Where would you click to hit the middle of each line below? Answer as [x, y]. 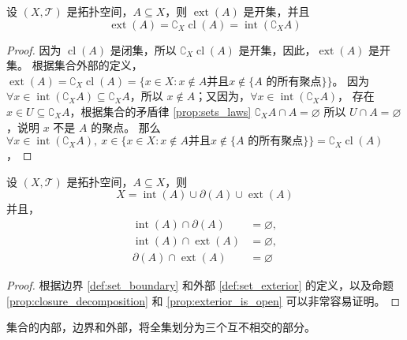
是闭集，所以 [143, 49]
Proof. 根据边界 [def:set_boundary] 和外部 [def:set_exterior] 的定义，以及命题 [200, 285]
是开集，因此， [277, 49]
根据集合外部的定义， [87, 65]
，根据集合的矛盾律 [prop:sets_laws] [161, 111]
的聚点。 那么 [126, 127]
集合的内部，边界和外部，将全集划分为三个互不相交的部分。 [161, 327]
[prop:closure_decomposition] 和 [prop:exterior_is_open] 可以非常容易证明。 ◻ [203, 300]
